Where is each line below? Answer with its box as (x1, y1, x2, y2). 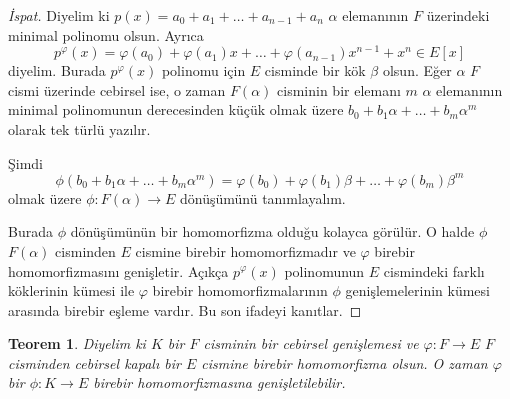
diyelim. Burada (8, 60, 106, 81)
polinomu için (161, 60, 246, 81)
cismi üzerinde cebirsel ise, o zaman (8, 79, 226, 100)
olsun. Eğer (382, 60, 452, 81)
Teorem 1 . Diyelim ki (8, 333, 146, 354)
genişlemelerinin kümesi (345, 280, 490, 301)
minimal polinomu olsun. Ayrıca (8, 24, 204, 45)
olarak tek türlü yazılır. (8, 119, 151, 140)
